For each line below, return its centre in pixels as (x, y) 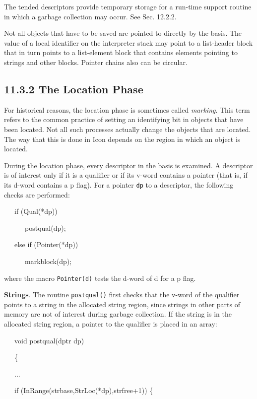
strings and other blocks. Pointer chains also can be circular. (96, 62)
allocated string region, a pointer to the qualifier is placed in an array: (111, 324)
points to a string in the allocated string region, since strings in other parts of (122, 304)
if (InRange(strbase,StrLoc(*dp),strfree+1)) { (84, 390)
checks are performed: (37, 194)
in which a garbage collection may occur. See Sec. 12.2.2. (90, 16)
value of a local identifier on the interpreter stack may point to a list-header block (128, 42)
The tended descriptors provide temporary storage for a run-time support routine (128, 6)
